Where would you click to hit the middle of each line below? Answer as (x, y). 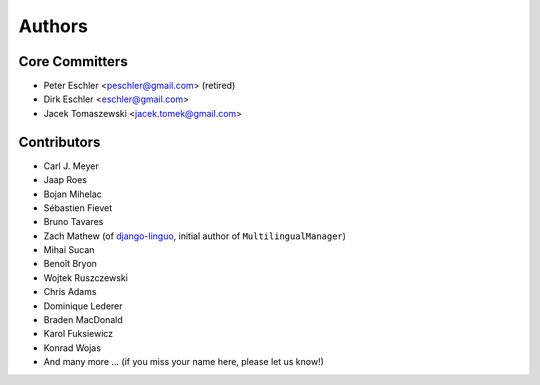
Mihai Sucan (69, 250)
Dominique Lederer (83, 306)
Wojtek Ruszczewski (86, 277)
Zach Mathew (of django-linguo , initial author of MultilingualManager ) (195, 236)
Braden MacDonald (83, 320)
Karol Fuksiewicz (78, 334)
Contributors (59, 141)
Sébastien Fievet (78, 207)
